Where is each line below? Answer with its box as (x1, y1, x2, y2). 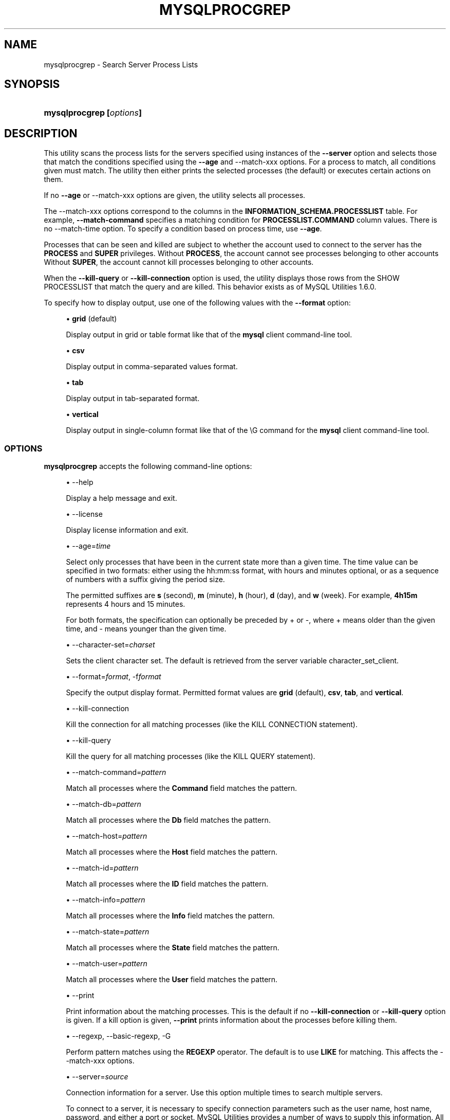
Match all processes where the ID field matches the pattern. (66, 879, 269, 889)
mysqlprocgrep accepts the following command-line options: (44, 462, 252, 471)
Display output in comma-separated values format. (66, 362, 238, 371)
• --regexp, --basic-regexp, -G (66, 1032, 171, 1041)
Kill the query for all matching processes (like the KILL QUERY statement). (66, 752, 315, 761)
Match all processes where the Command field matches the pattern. (66, 784, 297, 793)
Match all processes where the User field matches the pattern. (66, 975, 278, 984)
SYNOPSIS (4, 78, 60, 91)
